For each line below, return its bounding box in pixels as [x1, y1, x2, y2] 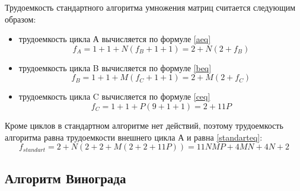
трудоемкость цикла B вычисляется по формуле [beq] [18, 61, 212, 74]
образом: [5, 12, 36, 25]
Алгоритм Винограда [5, 168, 126, 187]
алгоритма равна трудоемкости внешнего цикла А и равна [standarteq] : [5, 130, 263, 143]
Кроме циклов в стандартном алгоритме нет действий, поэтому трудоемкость [5, 119, 283, 131]
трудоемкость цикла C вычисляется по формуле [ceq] [18, 90, 210, 103]
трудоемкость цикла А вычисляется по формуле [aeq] [18, 33, 211, 45]
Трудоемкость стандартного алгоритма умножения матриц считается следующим [5, 1, 296, 13]
